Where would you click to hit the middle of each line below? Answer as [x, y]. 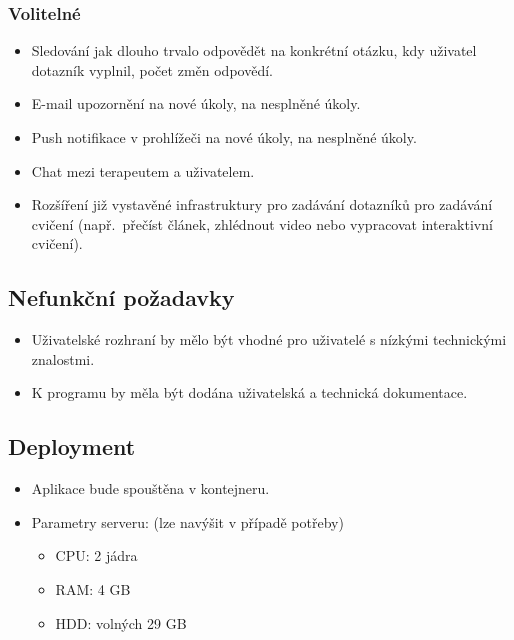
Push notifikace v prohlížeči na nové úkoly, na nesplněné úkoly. [224, 137]
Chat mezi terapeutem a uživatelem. [143, 170]
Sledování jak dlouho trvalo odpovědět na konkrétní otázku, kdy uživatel [254, 50]
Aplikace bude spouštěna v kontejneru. [150, 488]
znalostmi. [63, 358]
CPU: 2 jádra [96, 555]
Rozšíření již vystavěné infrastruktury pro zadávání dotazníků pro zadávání [262, 204]
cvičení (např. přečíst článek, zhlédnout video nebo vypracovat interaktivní [262, 223]
